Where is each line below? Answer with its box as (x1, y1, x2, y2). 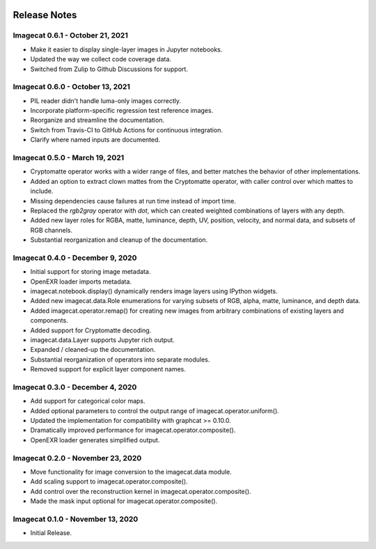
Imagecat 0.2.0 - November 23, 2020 (13, 453, 142, 463)
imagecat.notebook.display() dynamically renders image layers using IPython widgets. (30, 287, 278, 295)
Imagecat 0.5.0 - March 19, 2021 (13, 153, 125, 163)
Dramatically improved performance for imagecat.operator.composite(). (30, 426, 236, 435)
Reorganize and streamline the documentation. (30, 116, 165, 125)
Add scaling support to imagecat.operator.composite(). (30, 477, 188, 486)
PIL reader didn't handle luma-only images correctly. (30, 96, 181, 105)
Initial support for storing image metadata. (30, 268, 151, 276)
